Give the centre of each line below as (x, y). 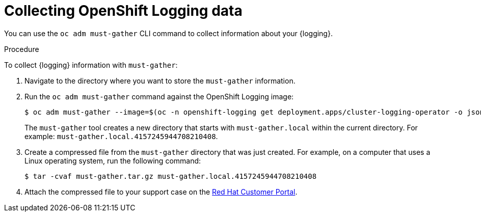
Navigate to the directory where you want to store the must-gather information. (160, 80)
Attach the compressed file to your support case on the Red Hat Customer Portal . (161, 192)
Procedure (22, 49)
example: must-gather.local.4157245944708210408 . (121, 136)
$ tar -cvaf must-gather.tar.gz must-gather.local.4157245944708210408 (171, 176)
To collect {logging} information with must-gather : (91, 65)
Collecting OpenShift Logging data (123, 11)
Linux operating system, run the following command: (113, 160)
